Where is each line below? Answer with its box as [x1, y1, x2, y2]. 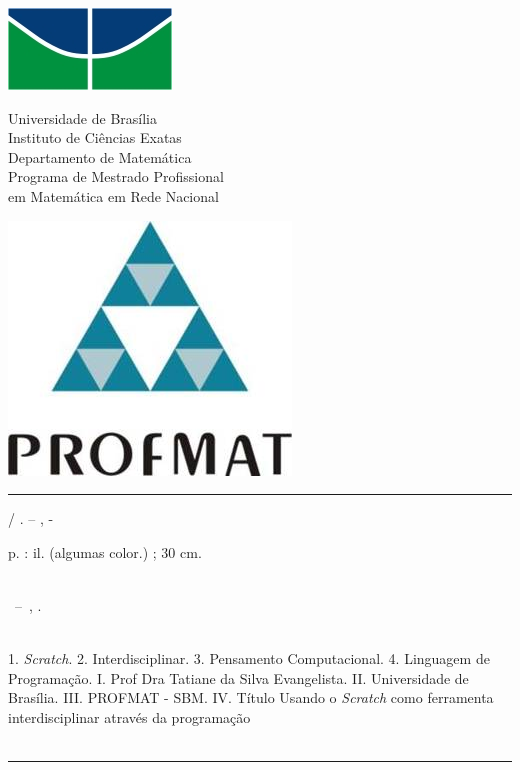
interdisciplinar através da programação [8, 706, 251, 727]
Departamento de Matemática [8, 146, 192, 167]
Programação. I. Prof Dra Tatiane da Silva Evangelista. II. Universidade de [8, 667, 469, 688]
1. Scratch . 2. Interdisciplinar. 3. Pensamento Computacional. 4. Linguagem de [8, 648, 490, 669]
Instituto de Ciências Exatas [8, 127, 182, 148]
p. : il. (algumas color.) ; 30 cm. [8, 541, 202, 562]
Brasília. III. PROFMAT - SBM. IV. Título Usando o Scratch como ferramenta [8, 687, 494, 708]
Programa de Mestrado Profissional [8, 166, 224, 187]
